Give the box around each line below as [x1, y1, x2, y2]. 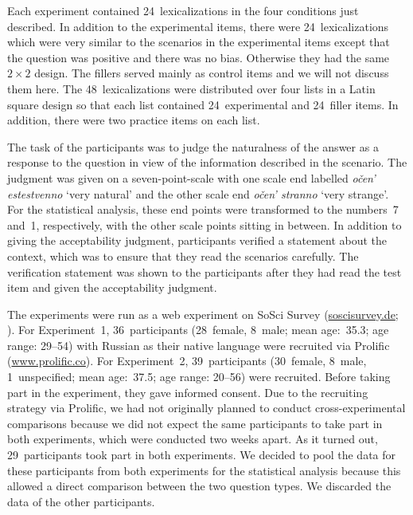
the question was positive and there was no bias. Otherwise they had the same [7, 49, 390, 65]
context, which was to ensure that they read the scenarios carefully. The [7, 247, 359, 264]
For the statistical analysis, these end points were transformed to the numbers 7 [7, 201, 399, 218]
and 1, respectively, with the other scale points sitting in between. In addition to [7, 216, 402, 233]
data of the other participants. [7, 493, 155, 509]
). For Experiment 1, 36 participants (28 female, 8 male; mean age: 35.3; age [7, 321, 389, 338]
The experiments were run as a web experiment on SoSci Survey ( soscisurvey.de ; [7, 305, 399, 322]
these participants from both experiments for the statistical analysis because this [7, 462, 401, 478]
